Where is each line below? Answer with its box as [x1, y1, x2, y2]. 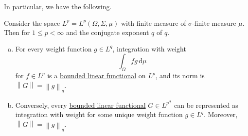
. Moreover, [203, 109, 238, 119]
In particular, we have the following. [4, 1, 112, 11]
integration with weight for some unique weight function [15, 109, 183, 119]
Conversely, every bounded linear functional [15, 100, 146, 110]
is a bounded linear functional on [47, 70, 146, 81]
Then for [4, 27, 30, 37]
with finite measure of [121, 17, 186, 28]
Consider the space [4, 17, 60, 28]
